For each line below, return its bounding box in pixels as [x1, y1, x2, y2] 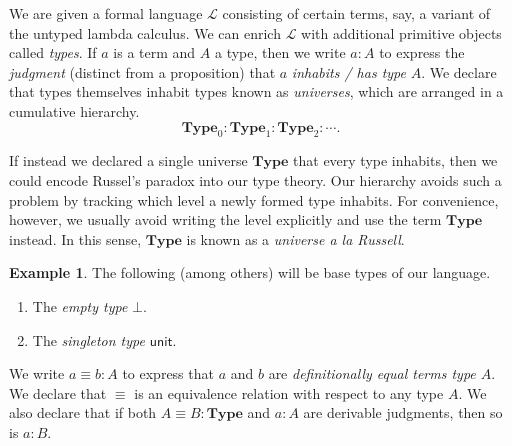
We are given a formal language [9, 3, 203, 23]
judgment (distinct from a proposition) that [9, 61, 276, 82]
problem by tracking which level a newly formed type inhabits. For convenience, [9, 189, 499, 210]
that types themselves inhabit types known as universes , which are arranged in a [9, 81, 504, 102]
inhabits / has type [291, 61, 406, 82]
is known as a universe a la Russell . [186, 228, 405, 249]
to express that [122, 363, 214, 384]
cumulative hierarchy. [9, 100, 140, 121]
